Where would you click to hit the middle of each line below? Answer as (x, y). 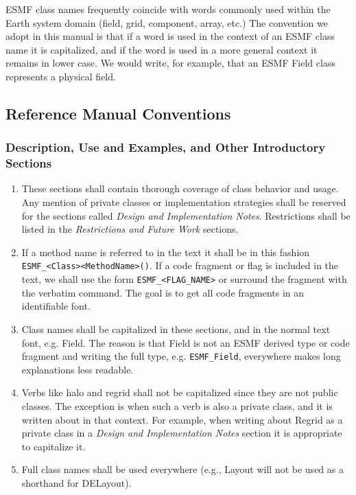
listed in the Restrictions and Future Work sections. (130, 229)
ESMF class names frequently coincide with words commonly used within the (168, 9)
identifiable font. (56, 306)
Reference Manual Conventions (118, 113)
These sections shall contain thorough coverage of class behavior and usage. (180, 188)
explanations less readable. (78, 369)
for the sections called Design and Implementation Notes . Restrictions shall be (186, 215)
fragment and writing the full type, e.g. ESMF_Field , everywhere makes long (181, 356)
